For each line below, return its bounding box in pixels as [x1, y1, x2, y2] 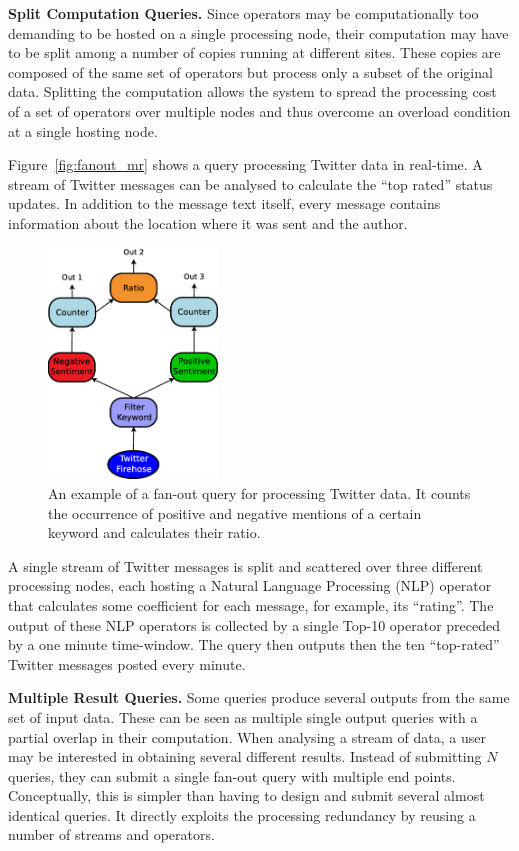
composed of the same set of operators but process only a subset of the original [8, 61, 493, 82]
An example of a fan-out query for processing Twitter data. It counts [48, 482, 471, 503]
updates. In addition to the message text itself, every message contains [8, 193, 441, 214]
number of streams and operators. [8, 824, 215, 845]
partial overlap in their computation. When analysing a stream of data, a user [8, 726, 487, 747]
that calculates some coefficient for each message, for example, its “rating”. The [8, 594, 494, 615]
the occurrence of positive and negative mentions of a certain [48, 502, 422, 523]
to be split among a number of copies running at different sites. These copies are [8, 42, 501, 63]
